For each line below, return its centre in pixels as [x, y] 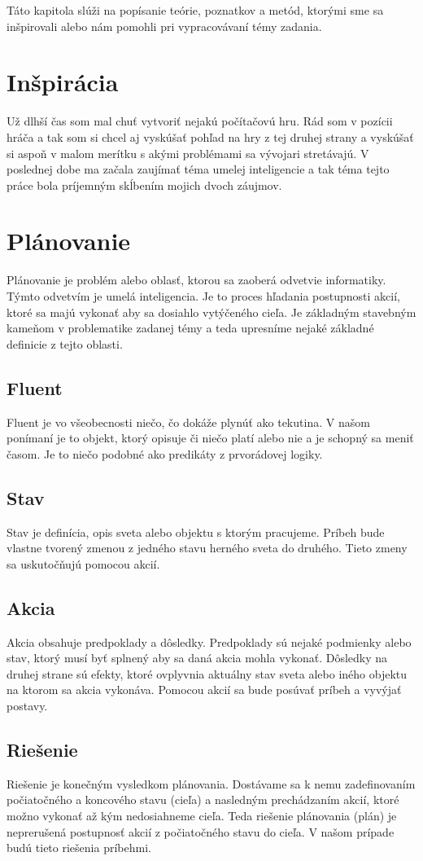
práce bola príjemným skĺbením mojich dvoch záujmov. [144, 184]
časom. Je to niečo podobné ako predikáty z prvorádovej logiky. [165, 453]
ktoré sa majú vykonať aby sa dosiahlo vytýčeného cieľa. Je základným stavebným [211, 312]
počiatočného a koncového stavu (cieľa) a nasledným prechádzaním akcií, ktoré [203, 799]
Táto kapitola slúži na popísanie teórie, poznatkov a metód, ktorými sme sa [195, 10]
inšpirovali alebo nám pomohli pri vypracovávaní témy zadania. [164, 26]
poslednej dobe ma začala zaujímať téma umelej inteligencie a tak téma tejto [198, 169]
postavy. [27, 705]
